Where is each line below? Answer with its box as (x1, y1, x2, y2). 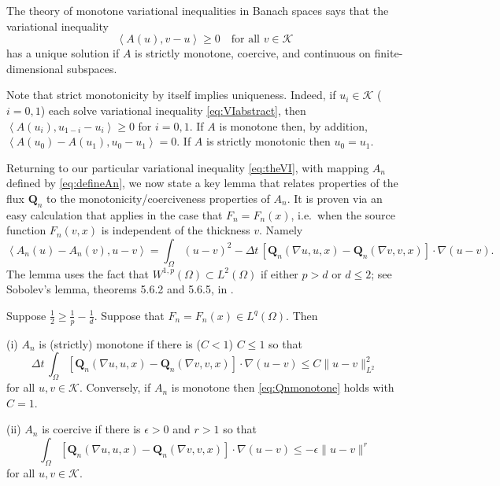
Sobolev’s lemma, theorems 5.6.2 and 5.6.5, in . (6, 281, 234, 297)
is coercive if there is (42, 421, 141, 437)
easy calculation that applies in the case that (6, 206, 223, 223)
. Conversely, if (79, 379, 151, 396)
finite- (374, 45, 403, 61)
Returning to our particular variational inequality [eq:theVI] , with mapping (6, 159, 369, 175)
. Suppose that (94, 307, 165, 323)
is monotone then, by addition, (219, 117, 368, 134)
